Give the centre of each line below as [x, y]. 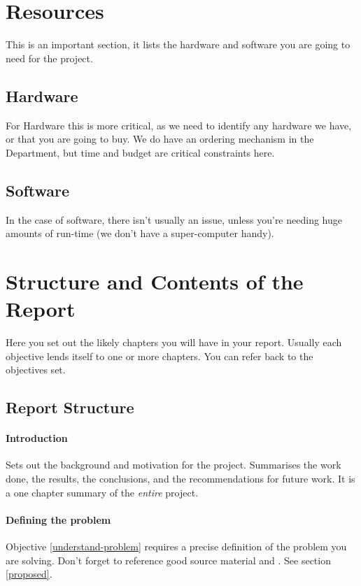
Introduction [37, 438]
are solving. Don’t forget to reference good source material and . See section [168, 560]
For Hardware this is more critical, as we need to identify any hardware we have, [179, 125]
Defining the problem [58, 519]
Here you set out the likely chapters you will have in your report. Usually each [174, 342]
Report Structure [70, 407]
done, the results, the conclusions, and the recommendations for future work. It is [180, 478]
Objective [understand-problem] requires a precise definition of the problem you [176, 546]
